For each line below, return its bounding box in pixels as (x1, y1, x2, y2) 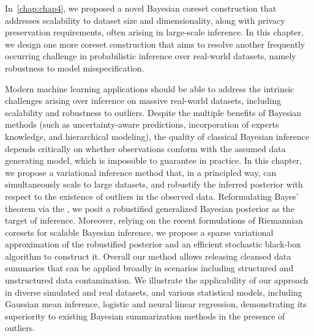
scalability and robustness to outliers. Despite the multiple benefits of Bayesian (5, 106, 302, 119)
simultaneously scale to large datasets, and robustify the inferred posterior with (5, 178, 303, 191)
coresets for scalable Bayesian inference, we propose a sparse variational (5, 225, 274, 238)
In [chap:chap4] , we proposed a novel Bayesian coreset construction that (5, 2, 277, 14)
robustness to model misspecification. (5, 61, 144, 74)
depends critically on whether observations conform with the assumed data (5, 142, 286, 155)
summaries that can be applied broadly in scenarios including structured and (5, 261, 294, 274)
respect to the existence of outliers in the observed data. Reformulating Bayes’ (5, 189, 299, 202)
